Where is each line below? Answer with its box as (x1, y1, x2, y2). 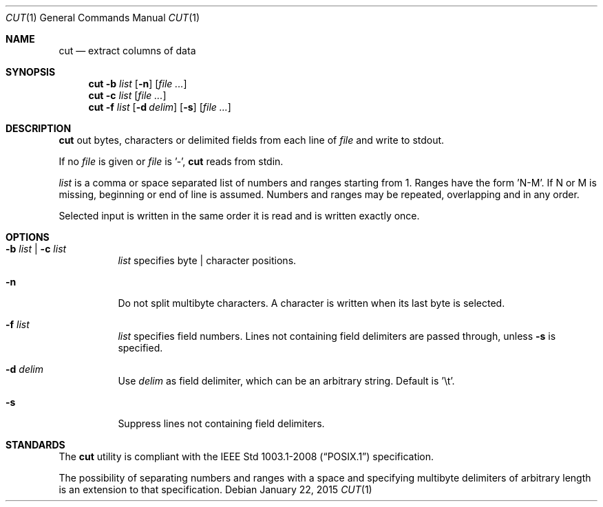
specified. (118, 342, 163, 354)
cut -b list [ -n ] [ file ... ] (88, 78, 187, 89)
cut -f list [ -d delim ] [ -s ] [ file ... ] (88, 101, 231, 113)
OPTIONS (6, 231, 50, 243)
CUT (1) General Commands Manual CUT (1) (6, 12, 200, 23)
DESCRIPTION (6, 122, 72, 134)
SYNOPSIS (6, 66, 56, 78)
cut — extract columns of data (59, 45, 196, 56)
